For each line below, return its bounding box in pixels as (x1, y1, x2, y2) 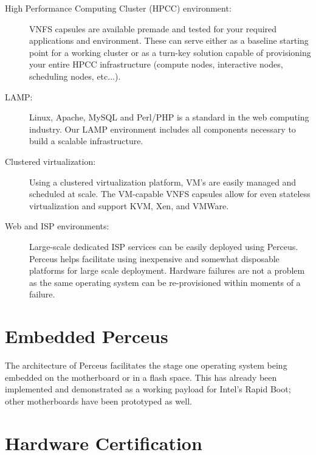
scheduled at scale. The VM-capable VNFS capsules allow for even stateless (29, 187, 311, 200)
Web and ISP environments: (5, 220, 109, 232)
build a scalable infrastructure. (29, 134, 143, 147)
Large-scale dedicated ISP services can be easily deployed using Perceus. (29, 240, 298, 252)
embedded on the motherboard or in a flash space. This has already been (5, 370, 277, 383)
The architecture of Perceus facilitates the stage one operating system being (5, 359, 287, 371)
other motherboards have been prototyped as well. (5, 394, 192, 407)
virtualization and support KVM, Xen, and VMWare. (29, 199, 229, 212)
